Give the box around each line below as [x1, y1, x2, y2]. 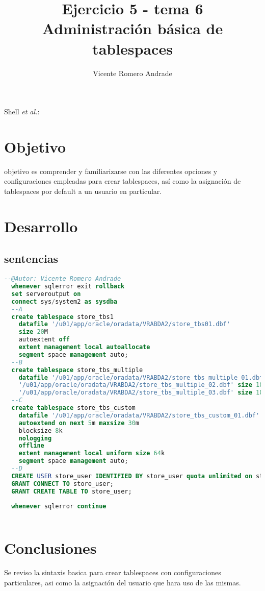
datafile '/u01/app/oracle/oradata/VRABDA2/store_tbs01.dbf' [18, 321, 230, 328]
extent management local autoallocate [18, 343, 150, 351]
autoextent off [18, 336, 70, 343]
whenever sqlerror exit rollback [11, 283, 125, 290]
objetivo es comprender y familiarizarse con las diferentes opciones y [4, 165, 218, 176]
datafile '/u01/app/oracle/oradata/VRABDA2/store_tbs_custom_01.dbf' [18, 411, 260, 419]
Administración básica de [42, 18, 223, 39]
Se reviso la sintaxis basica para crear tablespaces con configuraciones [4, 567, 221, 578]
